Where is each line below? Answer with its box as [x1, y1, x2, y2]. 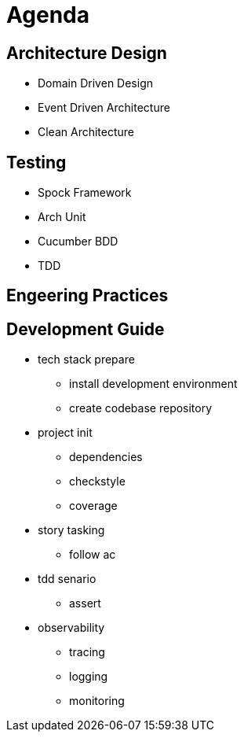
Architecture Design [6, 42, 167, 63]
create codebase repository [69, 401, 213, 415]
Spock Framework [38, 186, 132, 200]
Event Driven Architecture [38, 101, 170, 115]
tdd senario [38, 572, 97, 586]
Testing [6, 152, 67, 172]
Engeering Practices [6, 286, 169, 306]
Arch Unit [38, 210, 86, 224]
